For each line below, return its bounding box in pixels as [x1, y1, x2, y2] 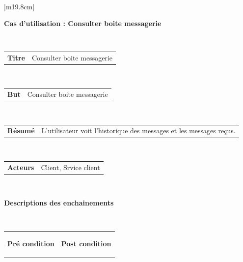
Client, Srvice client [41, 162, 100, 172]
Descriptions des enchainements [4, 197, 114, 207]
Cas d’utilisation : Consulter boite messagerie [4, 18, 162, 28]
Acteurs [7, 162, 34, 172]
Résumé [7, 125, 35, 136]
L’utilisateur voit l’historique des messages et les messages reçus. [41, 125, 236, 136]
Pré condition [7, 238, 54, 249]
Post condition [61, 238, 111, 249]
